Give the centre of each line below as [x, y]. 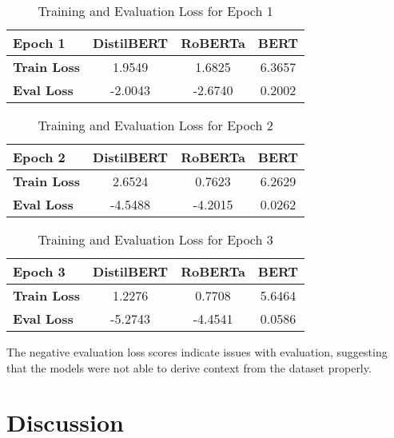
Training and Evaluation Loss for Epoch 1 [155, 11]
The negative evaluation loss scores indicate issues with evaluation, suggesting [197, 352]
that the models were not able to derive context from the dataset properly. [189, 367]
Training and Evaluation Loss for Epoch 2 [155, 125]
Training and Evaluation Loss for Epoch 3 [155, 239]
